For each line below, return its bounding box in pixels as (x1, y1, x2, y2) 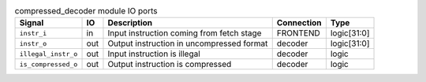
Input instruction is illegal (107, 48, 200, 59)
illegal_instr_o (19, 50, 78, 58)
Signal (19, 17, 44, 28)
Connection (276, 17, 322, 28)
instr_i (19, 28, 47, 37)
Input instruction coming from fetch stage (107, 28, 262, 39)
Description (107, 17, 153, 28)
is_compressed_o (19, 60, 78, 69)
